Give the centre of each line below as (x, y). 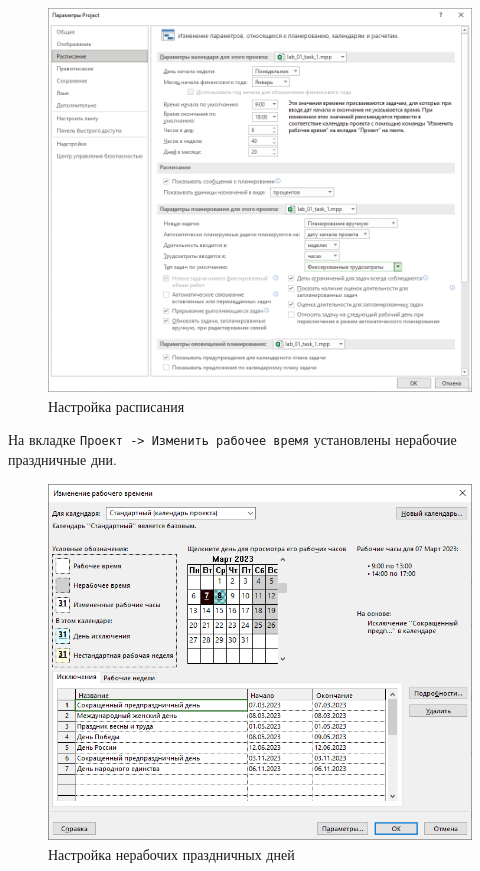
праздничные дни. (62, 458)
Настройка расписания (116, 405)
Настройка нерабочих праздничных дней (171, 853)
